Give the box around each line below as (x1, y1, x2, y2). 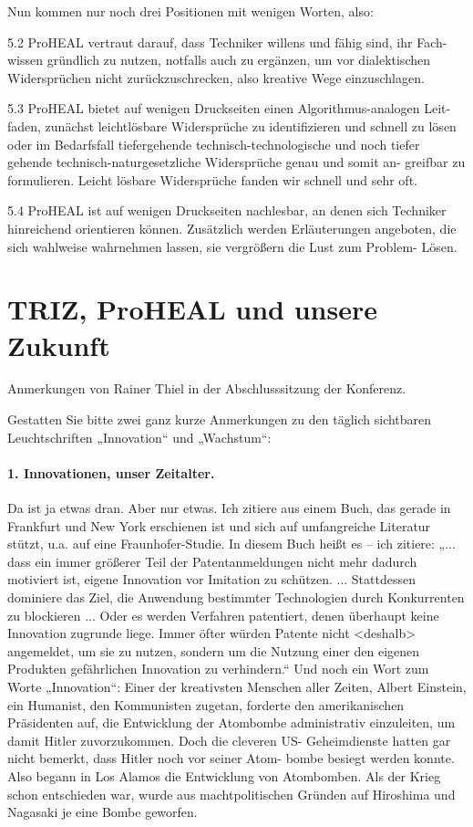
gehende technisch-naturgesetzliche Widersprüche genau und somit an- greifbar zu (7, 152, 466, 172)
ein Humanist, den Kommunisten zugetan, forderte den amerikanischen (7, 695, 405, 714)
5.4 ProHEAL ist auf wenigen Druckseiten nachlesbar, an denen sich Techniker (7, 201, 447, 220)
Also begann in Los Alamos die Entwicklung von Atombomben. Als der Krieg (7, 766, 441, 785)
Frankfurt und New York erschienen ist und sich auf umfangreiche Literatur (7, 516, 431, 535)
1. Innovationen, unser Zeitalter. (7, 463, 215, 482)
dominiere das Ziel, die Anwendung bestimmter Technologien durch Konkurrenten (7, 587, 465, 606)
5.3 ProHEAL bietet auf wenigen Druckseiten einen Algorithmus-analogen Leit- (7, 99, 451, 118)
